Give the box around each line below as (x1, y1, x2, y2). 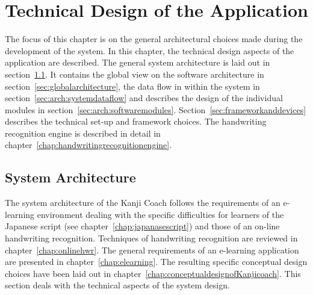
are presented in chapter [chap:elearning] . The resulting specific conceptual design (5, 255, 308, 268)
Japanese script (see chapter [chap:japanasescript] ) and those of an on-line (5, 220, 280, 232)
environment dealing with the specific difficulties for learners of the (37, 208, 284, 220)
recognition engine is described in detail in (5, 126, 161, 139)
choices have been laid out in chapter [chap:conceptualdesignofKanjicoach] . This (5, 267, 301, 279)
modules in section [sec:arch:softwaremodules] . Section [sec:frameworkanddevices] (5, 103, 306, 116)
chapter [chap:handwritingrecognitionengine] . (5, 138, 172, 151)
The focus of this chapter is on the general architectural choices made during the (5, 33, 303, 45)
